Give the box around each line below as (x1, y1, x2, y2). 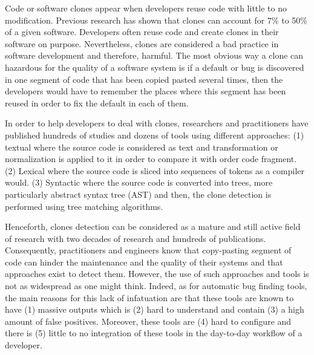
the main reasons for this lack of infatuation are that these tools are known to (5, 291, 294, 304)
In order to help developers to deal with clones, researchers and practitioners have (5, 117, 309, 129)
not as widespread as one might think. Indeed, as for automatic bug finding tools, (5, 279, 307, 292)
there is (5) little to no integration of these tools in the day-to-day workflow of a (5, 327, 303, 339)
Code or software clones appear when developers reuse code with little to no (5, 2, 287, 14)
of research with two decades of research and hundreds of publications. (5, 232, 266, 244)
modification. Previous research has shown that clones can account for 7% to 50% (5, 13, 308, 26)
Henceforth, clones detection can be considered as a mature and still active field (5, 220, 301, 233)
